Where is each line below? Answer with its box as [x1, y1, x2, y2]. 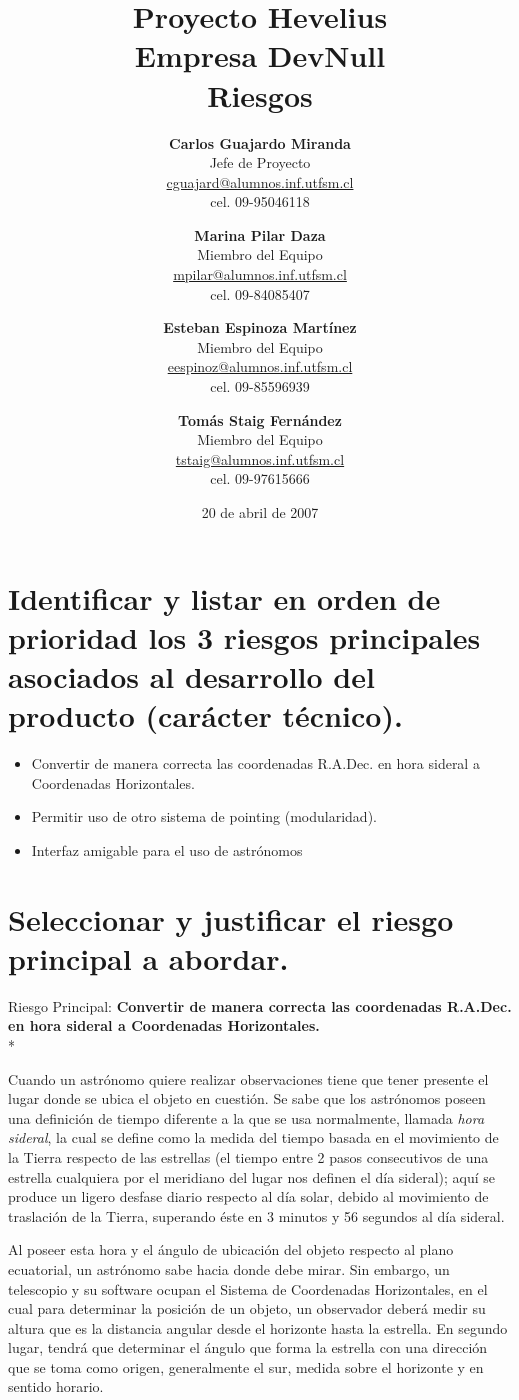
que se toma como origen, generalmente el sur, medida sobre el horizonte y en [8, 1356, 484, 1377]
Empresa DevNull [134, 35, 386, 76]
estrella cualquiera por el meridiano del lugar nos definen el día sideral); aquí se [8, 1166, 496, 1187]
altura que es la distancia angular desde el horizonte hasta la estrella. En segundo [8, 1317, 508, 1338]
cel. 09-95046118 [210, 191, 310, 212]
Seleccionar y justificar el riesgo [8, 898, 454, 939]
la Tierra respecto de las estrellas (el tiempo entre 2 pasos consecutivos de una [8, 1146, 489, 1167]
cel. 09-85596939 [210, 376, 310, 397]
